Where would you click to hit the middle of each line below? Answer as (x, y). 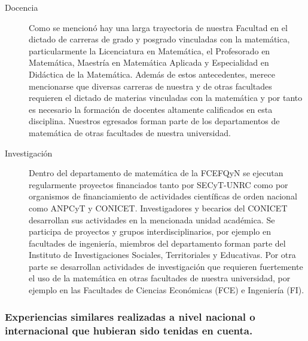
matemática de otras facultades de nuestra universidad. (130, 132)
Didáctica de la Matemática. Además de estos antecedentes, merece (152, 74)
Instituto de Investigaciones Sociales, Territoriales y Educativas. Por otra (162, 255)
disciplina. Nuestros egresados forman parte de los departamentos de (154, 121)
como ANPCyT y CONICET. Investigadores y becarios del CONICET (158, 208)
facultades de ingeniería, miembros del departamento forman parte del (157, 243)
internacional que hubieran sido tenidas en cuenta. (129, 330)
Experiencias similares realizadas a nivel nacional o (130, 316)
